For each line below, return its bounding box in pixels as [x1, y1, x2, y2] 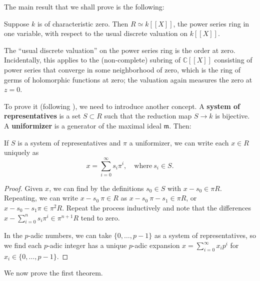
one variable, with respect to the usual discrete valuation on [4, 28, 188, 38]
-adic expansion [132, 240, 180, 250]
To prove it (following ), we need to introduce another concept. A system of [4, 100, 240, 111]
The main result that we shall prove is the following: [4, 1, 164, 11]
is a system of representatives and [17, 137, 121, 147]
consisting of [214, 54, 252, 65]
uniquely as [4, 147, 39, 157]
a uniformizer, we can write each [129, 137, 229, 147]
